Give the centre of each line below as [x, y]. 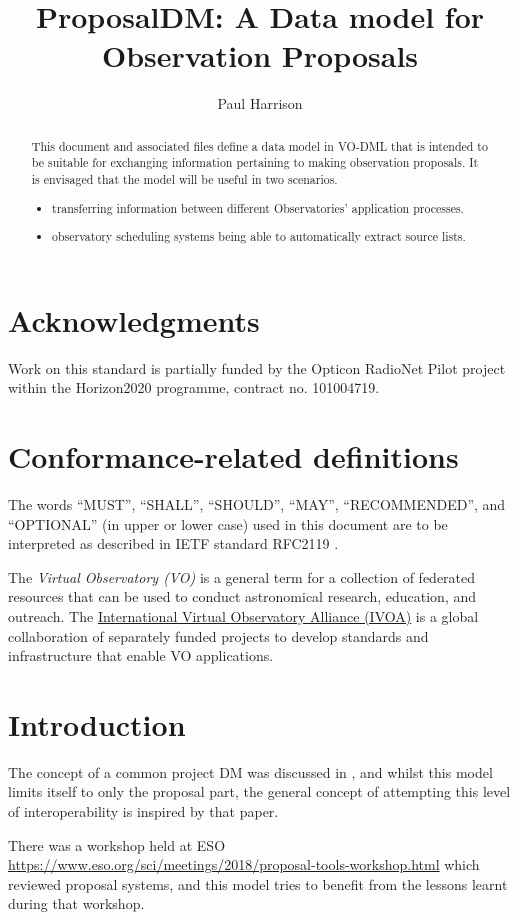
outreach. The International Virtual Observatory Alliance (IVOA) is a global [243, 615]
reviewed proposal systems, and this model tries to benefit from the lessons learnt [258, 883]
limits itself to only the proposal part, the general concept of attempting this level [259, 791]
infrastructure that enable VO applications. [141, 655]
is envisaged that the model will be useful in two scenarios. [184, 179]
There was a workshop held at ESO [117, 844]
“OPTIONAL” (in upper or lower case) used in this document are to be [228, 523]
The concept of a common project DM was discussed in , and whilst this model [250, 771]
